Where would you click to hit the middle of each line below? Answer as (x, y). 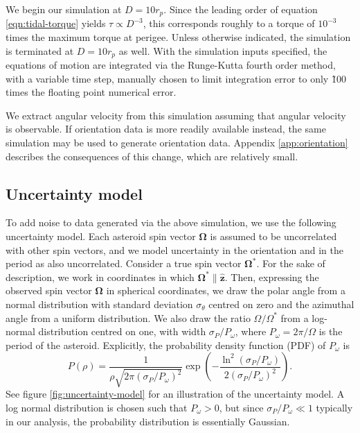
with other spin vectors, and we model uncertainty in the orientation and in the (174, 249)
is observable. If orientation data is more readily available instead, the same (166, 129)
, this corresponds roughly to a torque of (229, 23)
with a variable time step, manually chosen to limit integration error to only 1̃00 (176, 78)
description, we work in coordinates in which (100, 277)
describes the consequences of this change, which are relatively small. (152, 156)
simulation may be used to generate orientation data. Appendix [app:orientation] (177, 143)
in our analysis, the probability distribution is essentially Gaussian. (148, 421)
